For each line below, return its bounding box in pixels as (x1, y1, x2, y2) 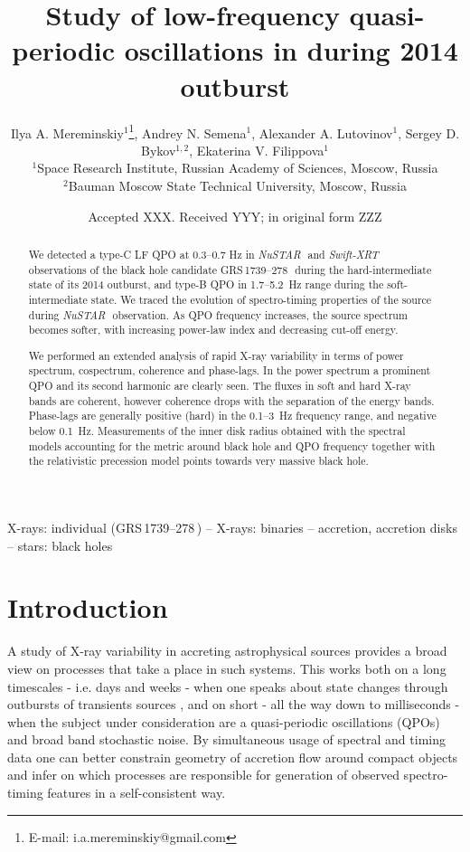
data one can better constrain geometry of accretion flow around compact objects (7, 747, 458, 766)
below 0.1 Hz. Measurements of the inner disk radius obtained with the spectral (28, 423, 406, 439)
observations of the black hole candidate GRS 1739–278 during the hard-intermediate (28, 261, 432, 277)
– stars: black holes (7, 535, 113, 554)
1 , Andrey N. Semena (128, 120, 247, 142)
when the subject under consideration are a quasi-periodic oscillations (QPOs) (7, 712, 440, 731)
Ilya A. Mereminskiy (10, 123, 124, 142)
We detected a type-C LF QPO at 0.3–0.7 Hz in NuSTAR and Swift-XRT (28, 246, 379, 261)
